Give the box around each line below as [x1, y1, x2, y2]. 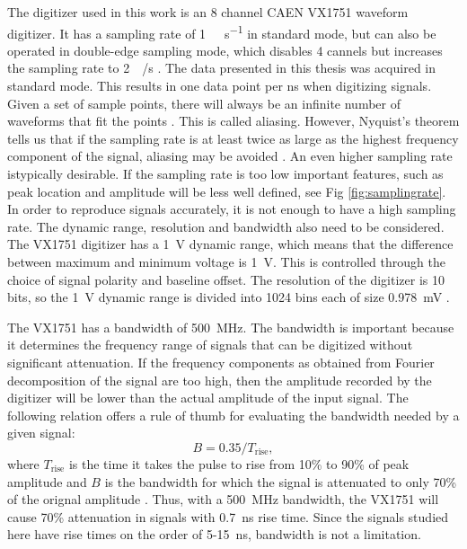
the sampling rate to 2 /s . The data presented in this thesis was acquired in [7, 58, 436, 77]
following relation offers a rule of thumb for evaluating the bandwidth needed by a [7, 405, 460, 424]
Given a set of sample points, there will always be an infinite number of [7, 93, 401, 112]
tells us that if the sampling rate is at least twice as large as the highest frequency [7, 128, 459, 147]
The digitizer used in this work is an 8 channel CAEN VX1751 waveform [7, 3, 409, 21]
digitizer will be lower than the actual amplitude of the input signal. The [7, 388, 409, 407]
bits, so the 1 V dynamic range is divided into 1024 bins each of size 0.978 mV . [7, 288, 450, 306]
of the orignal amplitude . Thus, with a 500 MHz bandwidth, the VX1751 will [7, 490, 439, 509]
